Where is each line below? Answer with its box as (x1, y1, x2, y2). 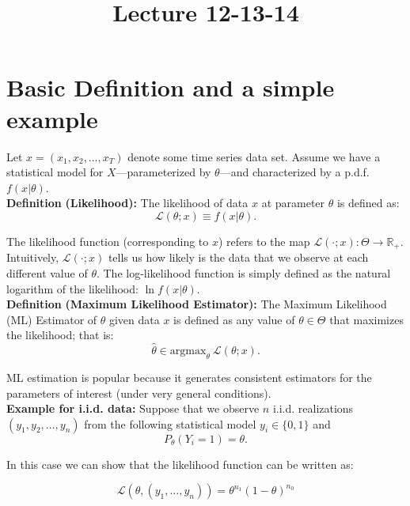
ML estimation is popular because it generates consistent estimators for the (6, 368, 372, 385)
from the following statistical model (84, 415, 256, 432)
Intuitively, (6, 249, 59, 266)
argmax (169, 346, 207, 357)
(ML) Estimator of (6, 311, 97, 327)
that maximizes (329, 311, 404, 327)
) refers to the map (218, 232, 310, 249)
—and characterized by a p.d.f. (219, 164, 370, 180)
